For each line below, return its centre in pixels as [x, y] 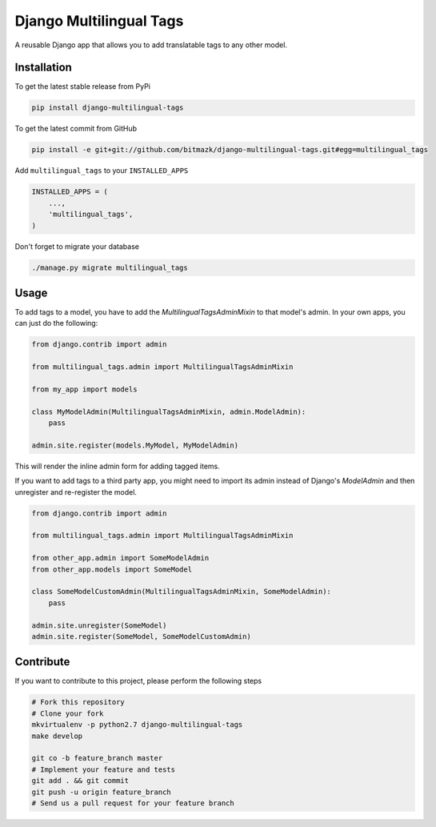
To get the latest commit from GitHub [76, 129]
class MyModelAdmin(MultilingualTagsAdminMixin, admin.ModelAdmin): [169, 411]
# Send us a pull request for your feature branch [133, 803]
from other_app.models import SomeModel [112, 569]
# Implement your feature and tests [104, 769]
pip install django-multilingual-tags [108, 108]
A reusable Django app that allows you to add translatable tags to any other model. [151, 45]
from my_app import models [84, 389]
